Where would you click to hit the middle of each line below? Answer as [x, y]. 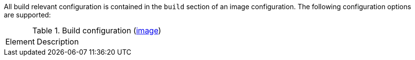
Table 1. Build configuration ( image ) [97, 30]
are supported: [27, 15]
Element [20, 42]
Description [58, 42]
